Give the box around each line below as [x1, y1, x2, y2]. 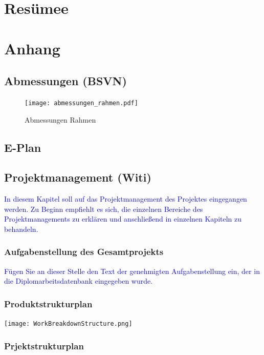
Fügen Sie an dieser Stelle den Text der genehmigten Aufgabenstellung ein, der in [4, 265, 260, 276]
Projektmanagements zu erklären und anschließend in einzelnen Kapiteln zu [4, 213, 242, 224]
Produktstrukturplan [4, 297, 93, 310]
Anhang [4, 37, 60, 58]
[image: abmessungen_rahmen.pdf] [25, 99, 138, 107]
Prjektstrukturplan [4, 339, 84, 352]
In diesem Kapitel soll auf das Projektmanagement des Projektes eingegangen [4, 193, 247, 204]
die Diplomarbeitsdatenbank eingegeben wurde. [4, 275, 153, 286]
